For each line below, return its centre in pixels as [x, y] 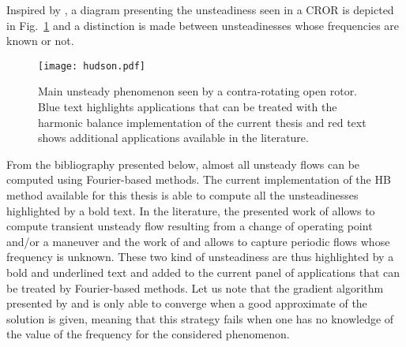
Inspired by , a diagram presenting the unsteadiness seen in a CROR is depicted [200, 9]
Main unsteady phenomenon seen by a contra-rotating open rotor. [198, 91]
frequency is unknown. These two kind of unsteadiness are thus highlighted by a [200, 257]
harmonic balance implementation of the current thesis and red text [202, 122]
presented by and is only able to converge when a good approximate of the [187, 303]
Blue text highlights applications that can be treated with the [188, 107]
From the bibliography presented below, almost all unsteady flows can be [183, 164]
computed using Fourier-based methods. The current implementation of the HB [199, 179]
